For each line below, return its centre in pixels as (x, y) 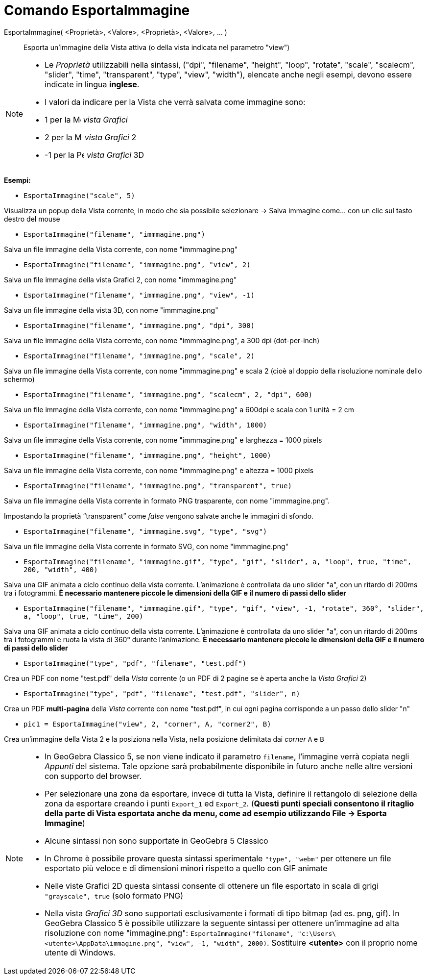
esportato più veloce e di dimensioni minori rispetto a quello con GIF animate (186, 868)
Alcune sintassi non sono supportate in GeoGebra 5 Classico (156, 841)
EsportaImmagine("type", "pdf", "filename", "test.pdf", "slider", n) (162, 693)
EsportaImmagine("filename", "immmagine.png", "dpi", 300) (139, 325)
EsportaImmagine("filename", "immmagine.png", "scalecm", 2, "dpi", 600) (168, 394)
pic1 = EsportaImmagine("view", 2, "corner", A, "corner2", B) (147, 724)
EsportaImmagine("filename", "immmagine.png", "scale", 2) (139, 356)
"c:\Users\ (317, 933)
